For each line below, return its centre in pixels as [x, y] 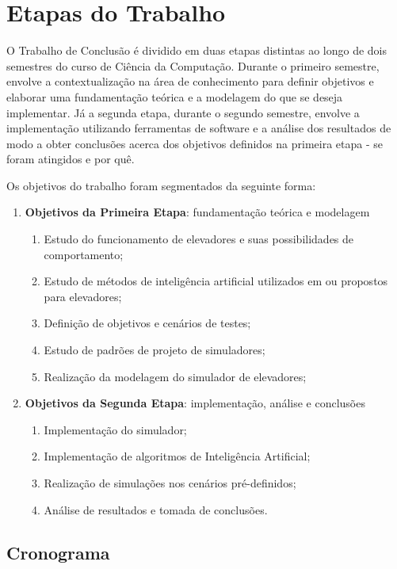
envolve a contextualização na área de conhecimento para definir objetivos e [190, 81]
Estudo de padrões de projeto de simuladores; [155, 350]
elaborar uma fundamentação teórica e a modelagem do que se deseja [175, 96]
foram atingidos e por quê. [71, 159]
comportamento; [84, 254]
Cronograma [58, 552]
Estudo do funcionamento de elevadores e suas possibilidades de [199, 239]
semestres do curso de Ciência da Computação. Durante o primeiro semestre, [193, 65]
